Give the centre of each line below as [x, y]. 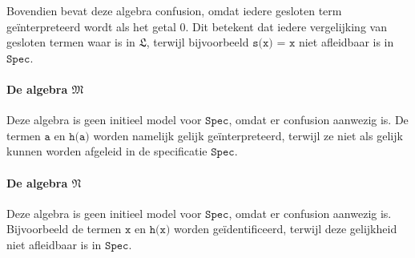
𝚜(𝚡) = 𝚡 [274, 44]
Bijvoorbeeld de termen [64, 229]
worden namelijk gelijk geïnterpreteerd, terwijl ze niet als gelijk [248, 135]
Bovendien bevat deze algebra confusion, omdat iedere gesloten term [174, 10]
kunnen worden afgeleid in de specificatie [107, 151]
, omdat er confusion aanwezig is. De [318, 120]
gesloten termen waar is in [71, 42]
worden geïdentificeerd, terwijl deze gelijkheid [286, 229]
